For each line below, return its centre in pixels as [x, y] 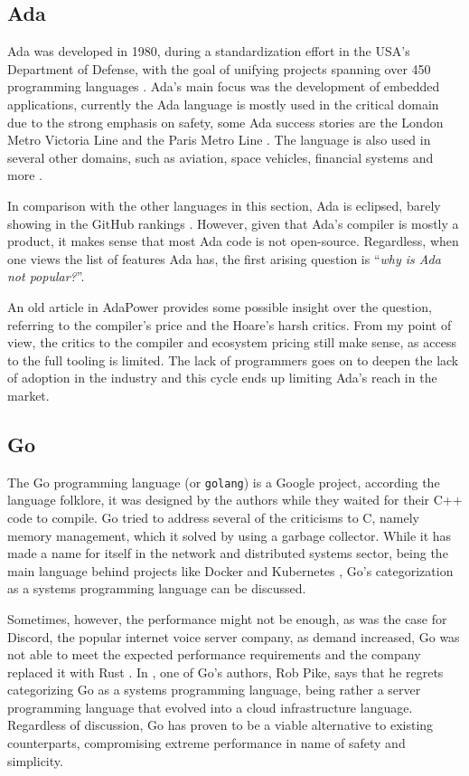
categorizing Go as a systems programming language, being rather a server [214, 690]
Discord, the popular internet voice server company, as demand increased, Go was [234, 636]
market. [28, 395]
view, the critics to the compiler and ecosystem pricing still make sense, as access [232, 342]
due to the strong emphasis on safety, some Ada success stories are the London [225, 122]
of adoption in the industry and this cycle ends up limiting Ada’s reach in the [222, 378]
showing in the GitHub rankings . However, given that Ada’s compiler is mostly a [233, 223]
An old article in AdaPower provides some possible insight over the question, [220, 306]
